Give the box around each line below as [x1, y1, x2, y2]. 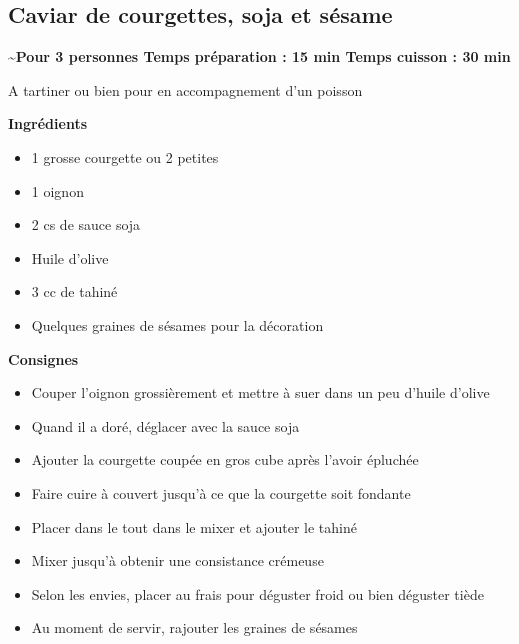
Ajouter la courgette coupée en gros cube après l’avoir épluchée [31, 449, 419, 470]
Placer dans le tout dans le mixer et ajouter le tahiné [31, 516, 357, 537]
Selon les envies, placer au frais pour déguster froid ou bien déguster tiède [31, 583, 484, 604]
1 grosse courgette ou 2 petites [31, 146, 219, 167]
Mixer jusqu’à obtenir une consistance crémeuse [31, 550, 324, 571]
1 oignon [31, 180, 84, 201]
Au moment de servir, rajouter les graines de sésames [31, 617, 358, 638]
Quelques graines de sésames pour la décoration [31, 314, 324, 335]
